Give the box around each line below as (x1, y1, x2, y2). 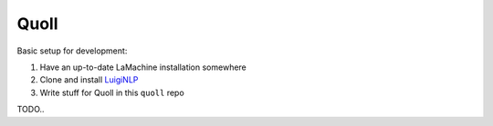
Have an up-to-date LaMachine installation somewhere (39, 62, 246, 73)
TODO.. (16, 104, 45, 115)
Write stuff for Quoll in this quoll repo (39, 87, 184, 98)
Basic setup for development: (16, 45, 128, 56)
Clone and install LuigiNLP (39, 74, 139, 85)
